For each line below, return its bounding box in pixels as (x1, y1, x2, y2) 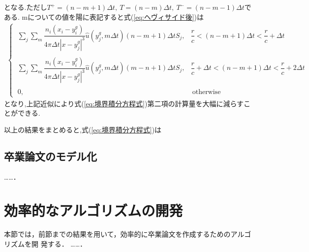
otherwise (192, 89, 221, 96)
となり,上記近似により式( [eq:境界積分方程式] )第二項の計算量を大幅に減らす (4, 98, 244, 108)
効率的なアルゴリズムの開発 (4, 200, 183, 220)
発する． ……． (40, 238, 87, 249)
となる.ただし (4, 2, 47, 12)
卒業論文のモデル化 (4, 148, 97, 163)
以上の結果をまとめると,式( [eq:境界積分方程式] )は (4, 124, 162, 134)
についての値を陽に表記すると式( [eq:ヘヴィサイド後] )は (28, 11, 204, 22)
